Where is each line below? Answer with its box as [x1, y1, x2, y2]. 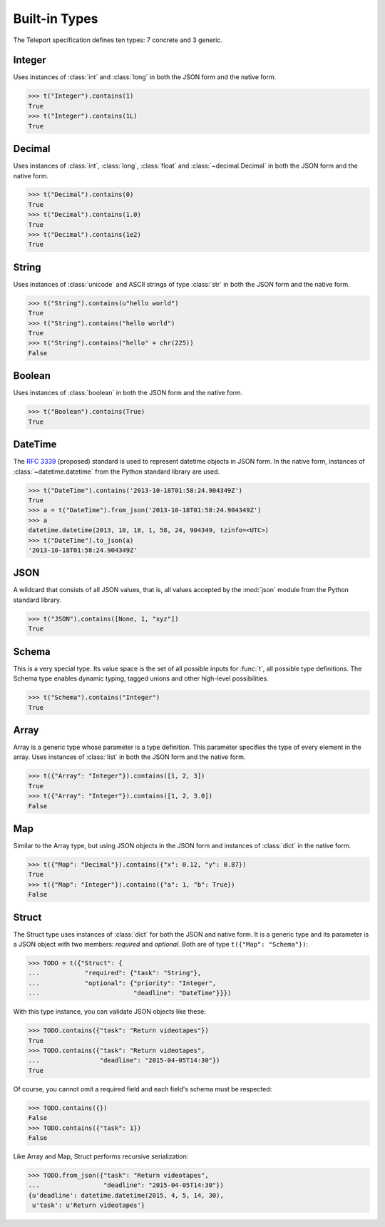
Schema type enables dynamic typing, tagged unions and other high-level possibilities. [13, 674, 269, 683]
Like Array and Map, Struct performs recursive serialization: [13, 1152, 189, 1161]
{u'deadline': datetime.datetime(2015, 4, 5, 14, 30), [28, 1191, 224, 1199]
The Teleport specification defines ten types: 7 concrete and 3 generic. [13, 36, 222, 44]
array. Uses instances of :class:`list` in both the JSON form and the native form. [13, 753, 246, 761]
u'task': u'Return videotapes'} [32, 1201, 145, 1209]
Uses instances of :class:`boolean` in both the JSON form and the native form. [13, 389, 243, 397]
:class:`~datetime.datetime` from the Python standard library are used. [13, 467, 220, 476]
